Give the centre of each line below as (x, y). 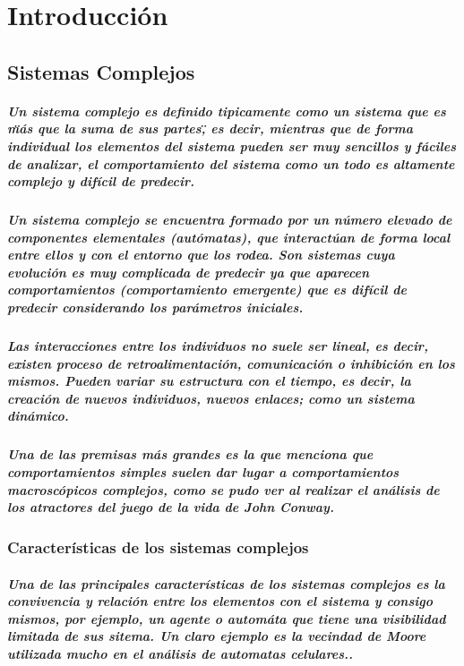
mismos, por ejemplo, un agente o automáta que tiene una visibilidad (227, 618)
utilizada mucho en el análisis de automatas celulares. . (180, 654)
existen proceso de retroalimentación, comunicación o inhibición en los (231, 363)
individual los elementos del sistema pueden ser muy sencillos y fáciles (232, 145)
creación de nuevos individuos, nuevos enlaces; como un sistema (211, 398)
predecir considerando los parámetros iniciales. (155, 307)
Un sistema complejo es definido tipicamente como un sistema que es (227, 111)
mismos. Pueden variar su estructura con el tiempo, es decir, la (209, 381)
